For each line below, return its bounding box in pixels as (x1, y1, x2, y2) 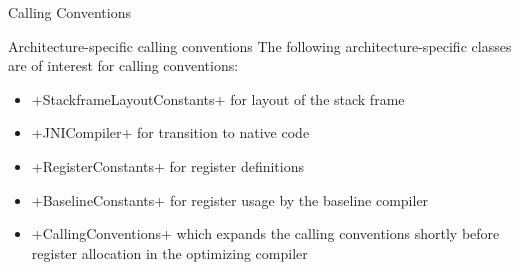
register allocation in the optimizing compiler (31, 242, 308, 263)
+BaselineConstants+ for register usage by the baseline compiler (31, 189, 429, 210)
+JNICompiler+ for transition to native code (31, 122, 310, 143)
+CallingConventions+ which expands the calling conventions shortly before (31, 223, 500, 244)
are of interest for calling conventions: (8, 55, 239, 76)
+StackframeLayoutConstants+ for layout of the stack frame (31, 88, 405, 109)
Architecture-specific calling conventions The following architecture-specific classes (8, 35, 512, 56)
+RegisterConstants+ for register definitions (31, 155, 304, 176)
